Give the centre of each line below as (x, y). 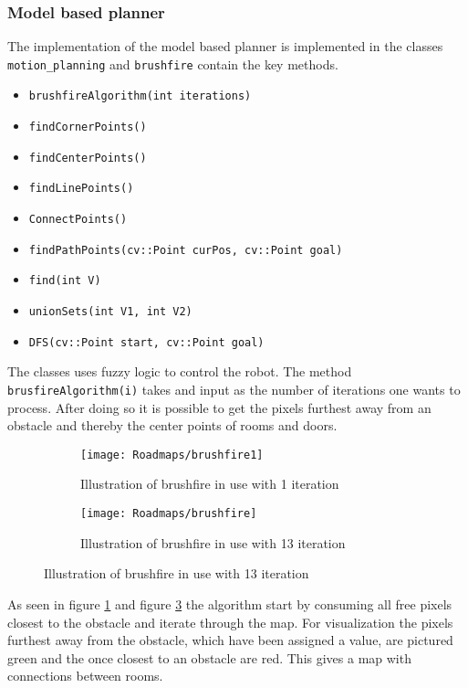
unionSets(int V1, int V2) (110, 312)
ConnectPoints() (78, 220)
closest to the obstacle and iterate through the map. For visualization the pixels (230, 622)
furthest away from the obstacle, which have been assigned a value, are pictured (230, 640)
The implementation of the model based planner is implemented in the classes (225, 46)
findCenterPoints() (88, 158)
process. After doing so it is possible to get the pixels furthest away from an (219, 407)
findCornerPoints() (88, 127)
